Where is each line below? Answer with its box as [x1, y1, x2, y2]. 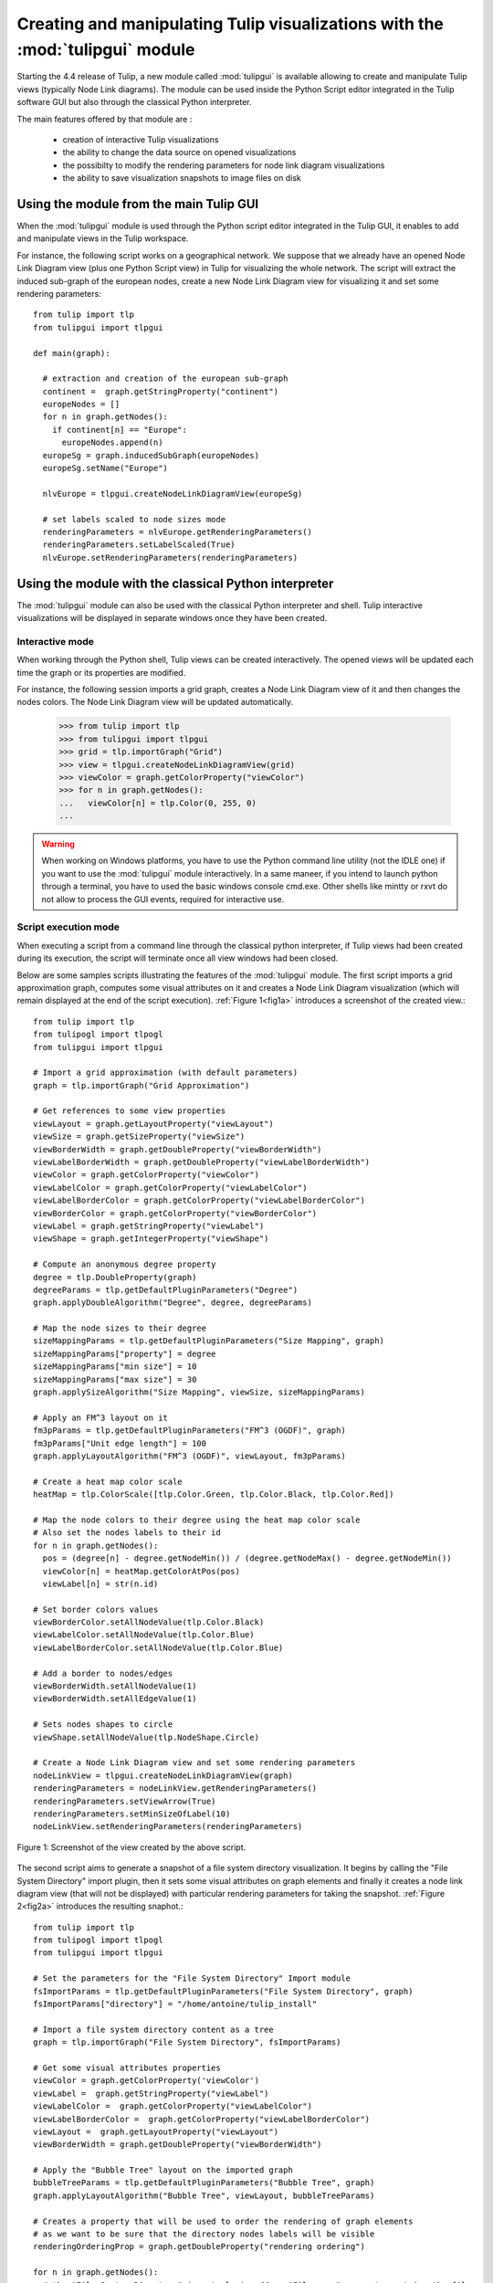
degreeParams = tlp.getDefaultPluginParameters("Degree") [33, 1284, 299, 1295]
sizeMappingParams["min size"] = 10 [33, 1362, 197, 1372]
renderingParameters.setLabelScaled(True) [42, 540, 236, 550]
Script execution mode [16, 921, 121, 933]
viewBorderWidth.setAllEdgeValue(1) [33, 1694, 197, 1704]
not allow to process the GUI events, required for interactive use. [41, 893, 285, 904]
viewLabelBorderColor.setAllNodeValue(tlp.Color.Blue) [33, 1642, 284, 1653]
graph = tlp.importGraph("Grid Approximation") [33, 1080, 250, 1090]
